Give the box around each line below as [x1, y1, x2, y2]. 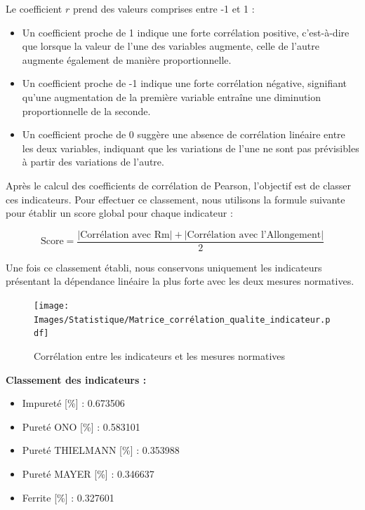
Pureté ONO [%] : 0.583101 [22, 419, 140, 434]
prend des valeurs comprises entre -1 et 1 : [72, 1, 255, 15]
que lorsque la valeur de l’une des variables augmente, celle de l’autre [22, 39, 319, 53]
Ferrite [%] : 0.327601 [22, 490, 114, 504]
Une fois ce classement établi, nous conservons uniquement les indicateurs [6, 260, 322, 274]
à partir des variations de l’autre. [22, 154, 164, 169]
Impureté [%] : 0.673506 [22, 396, 125, 410]
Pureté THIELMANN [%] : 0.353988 [22, 443, 180, 457]
